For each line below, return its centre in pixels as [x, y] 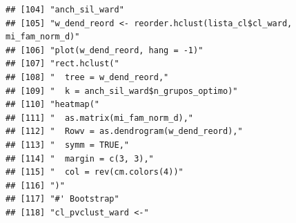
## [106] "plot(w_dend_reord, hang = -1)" [105, 50]
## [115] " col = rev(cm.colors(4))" [95, 172]
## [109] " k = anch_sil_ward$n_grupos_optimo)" [122, 91]
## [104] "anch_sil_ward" [65, 10]
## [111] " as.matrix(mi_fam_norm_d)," [100, 118]
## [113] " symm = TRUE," [67, 145]
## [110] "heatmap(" [53, 105]
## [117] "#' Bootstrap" [62, 199]
